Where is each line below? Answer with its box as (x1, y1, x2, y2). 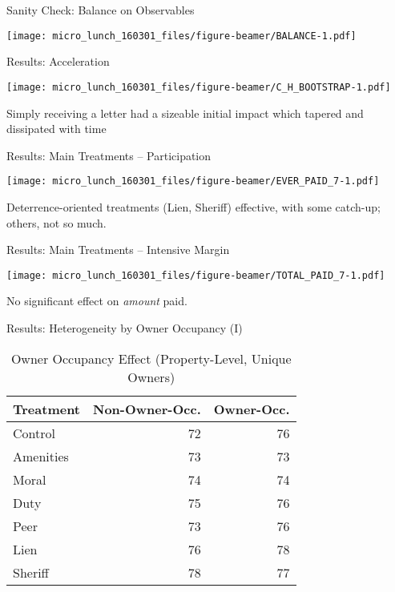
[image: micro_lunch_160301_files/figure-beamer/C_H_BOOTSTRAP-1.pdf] (6, 81, 391, 93)
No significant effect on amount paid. (6, 292, 187, 309)
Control (13, 423, 55, 442)
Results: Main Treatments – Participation (6, 147, 212, 163)
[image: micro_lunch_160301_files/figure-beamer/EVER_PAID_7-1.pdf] (6, 175, 380, 187)
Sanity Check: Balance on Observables (6, 2, 195, 18)
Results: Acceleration (6, 53, 110, 70)
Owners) (127, 367, 175, 386)
